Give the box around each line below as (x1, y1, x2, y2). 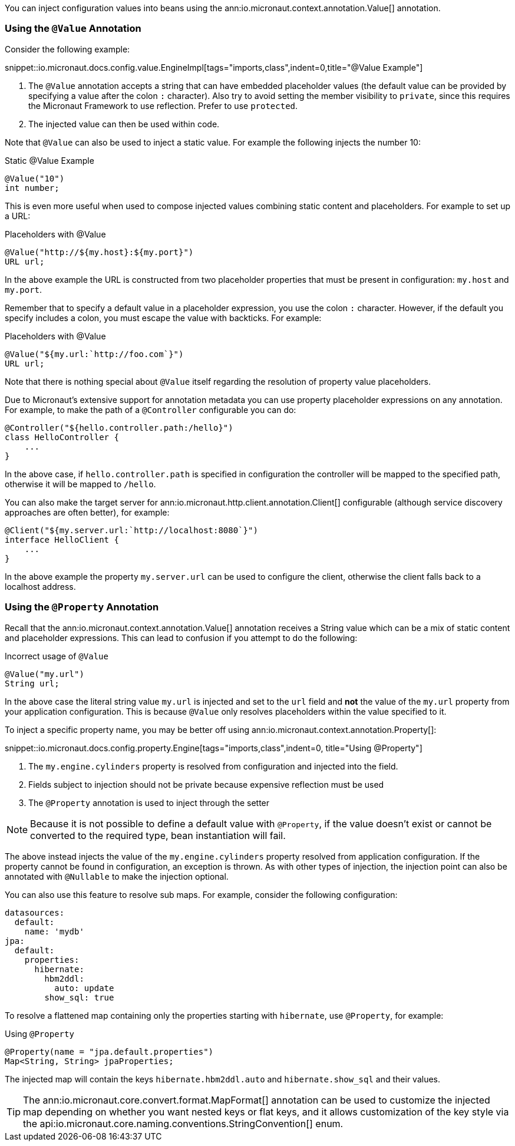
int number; (5, 183, 60, 193)
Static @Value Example (5, 155, 94, 166)
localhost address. (5, 581, 76, 592)
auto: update (54, 983, 114, 993)
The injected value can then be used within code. (28, 118, 220, 129)
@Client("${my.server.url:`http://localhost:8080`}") (5, 525, 258, 535)
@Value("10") (5, 173, 65, 183)
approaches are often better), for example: (5, 507, 170, 517)
